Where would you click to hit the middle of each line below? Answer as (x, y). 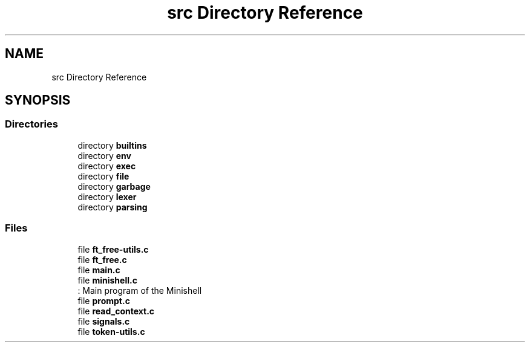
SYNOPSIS (38, 100)
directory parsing (113, 207)
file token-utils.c (111, 331)
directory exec (107, 166)
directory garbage (114, 186)
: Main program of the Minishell (140, 290)
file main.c (99, 270)
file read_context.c (116, 311)
